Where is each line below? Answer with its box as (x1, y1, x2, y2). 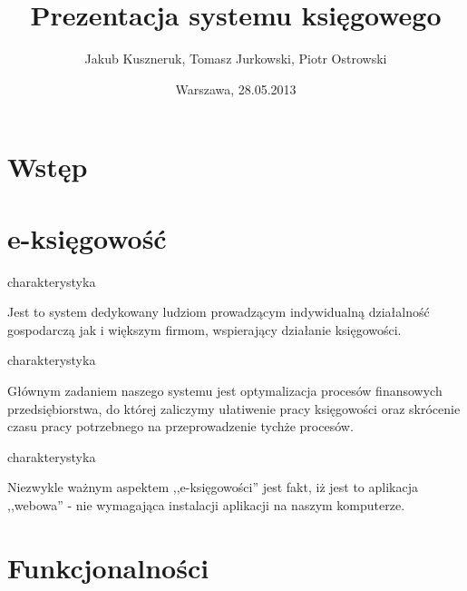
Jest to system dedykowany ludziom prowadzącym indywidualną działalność (7, 302, 430, 321)
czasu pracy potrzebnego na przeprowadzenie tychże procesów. (7, 417, 354, 436)
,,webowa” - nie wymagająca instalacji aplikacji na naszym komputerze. (7, 495, 405, 514)
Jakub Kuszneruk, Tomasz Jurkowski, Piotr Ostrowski (84, 49, 387, 68)
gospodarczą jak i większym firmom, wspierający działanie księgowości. (7, 320, 402, 339)
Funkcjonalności (7, 548, 209, 586)
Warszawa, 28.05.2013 (175, 79, 297, 98)
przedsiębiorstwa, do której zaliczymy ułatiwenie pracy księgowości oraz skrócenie (7, 399, 461, 418)
